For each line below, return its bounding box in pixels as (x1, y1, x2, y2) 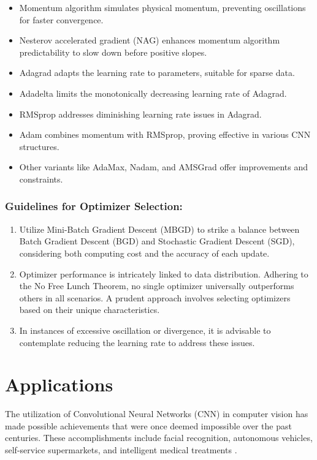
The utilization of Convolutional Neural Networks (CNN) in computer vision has (5, 407, 308, 420)
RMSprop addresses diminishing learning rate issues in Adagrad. (19, 107, 262, 120)
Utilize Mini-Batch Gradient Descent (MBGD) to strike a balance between (19, 222, 300, 235)
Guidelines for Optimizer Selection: (5, 198, 183, 214)
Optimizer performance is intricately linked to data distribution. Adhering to (19, 267, 308, 280)
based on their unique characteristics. (19, 303, 160, 316)
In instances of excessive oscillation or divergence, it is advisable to (19, 323, 271, 336)
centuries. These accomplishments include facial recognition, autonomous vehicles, (5, 431, 313, 444)
